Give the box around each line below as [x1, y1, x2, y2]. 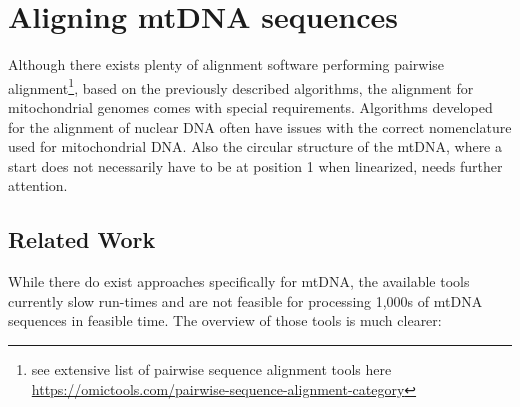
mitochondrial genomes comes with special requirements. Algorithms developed [8, 96, 493, 117]
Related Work [8, 224, 156, 255]
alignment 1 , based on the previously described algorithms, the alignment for [8, 74, 474, 98]
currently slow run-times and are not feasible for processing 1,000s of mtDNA [8, 290, 483, 311]
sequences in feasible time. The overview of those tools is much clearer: [8, 310, 442, 331]
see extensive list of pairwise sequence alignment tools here [31, 358, 392, 379]
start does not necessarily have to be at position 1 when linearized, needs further [8, 155, 503, 176]
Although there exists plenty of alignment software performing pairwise [8, 54, 445, 75]
